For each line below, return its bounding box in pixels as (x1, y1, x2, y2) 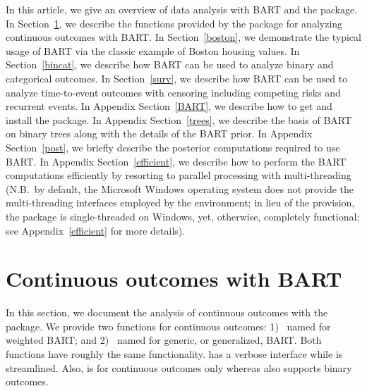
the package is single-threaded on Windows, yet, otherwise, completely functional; (6, 209, 360, 223)
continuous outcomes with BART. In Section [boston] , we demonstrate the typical (6, 30, 361, 44)
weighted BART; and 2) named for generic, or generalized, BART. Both (6, 333, 322, 347)
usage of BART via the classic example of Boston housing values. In (6, 43, 300, 58)
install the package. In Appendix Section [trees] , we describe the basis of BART (6, 112, 352, 127)
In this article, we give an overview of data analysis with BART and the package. (6, 2, 358, 16)
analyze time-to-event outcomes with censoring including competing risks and (6, 85, 341, 99)
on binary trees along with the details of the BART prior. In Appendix (6, 126, 313, 141)
